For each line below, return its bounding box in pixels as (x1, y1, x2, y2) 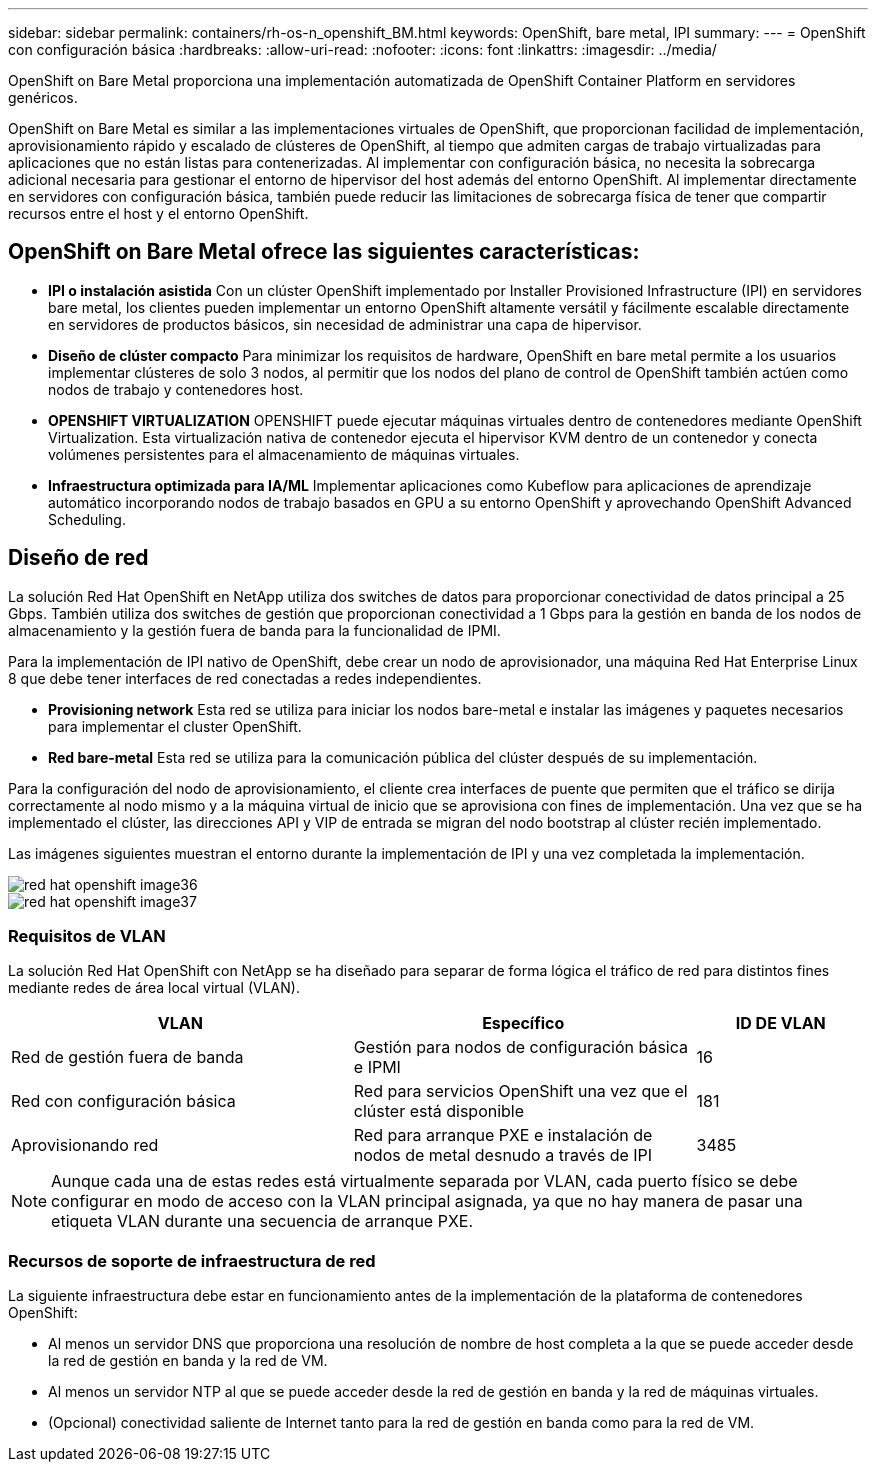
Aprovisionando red (11, 1135, 159, 1156)
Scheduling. (48, 510, 126, 528)
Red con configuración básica (11, 1091, 236, 1112)
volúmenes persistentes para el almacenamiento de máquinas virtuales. (48, 445, 520, 463)
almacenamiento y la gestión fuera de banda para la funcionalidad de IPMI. (8, 621, 501, 639)
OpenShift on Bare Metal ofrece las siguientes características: (8, 239, 640, 265)
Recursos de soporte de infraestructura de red (8, 1250, 376, 1271)
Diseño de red (8, 545, 149, 571)
